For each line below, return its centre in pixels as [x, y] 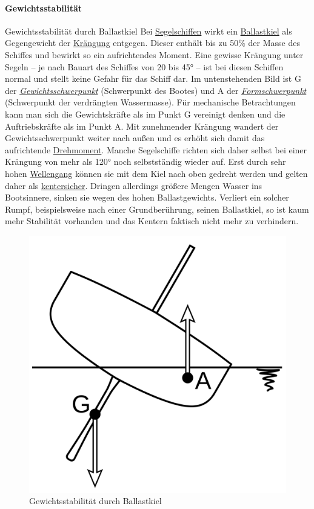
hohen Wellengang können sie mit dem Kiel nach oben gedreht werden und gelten [156, 173]
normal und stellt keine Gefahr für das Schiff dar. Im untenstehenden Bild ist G [153, 78]
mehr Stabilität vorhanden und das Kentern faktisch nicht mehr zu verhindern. [152, 221]
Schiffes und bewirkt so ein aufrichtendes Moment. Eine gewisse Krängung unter [154, 54]
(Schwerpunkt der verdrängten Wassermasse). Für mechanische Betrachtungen [150, 102]
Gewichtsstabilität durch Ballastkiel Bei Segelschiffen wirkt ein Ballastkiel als [149, 31]
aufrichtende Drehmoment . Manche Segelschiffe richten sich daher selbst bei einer [156, 149]
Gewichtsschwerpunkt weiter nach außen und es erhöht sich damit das [135, 138]
